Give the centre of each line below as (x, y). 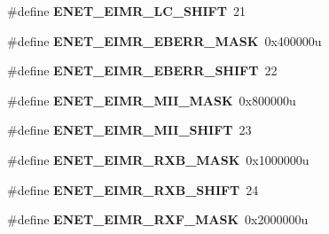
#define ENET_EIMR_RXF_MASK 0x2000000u (158, 219)
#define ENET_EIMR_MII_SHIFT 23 (129, 130)
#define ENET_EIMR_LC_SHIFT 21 (126, 11)
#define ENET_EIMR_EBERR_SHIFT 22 (142, 70)
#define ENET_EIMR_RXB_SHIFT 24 (133, 189)
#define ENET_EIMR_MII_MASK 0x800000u (152, 100)
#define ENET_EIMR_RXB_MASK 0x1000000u (158, 159)
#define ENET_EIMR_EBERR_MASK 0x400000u (164, 40)
